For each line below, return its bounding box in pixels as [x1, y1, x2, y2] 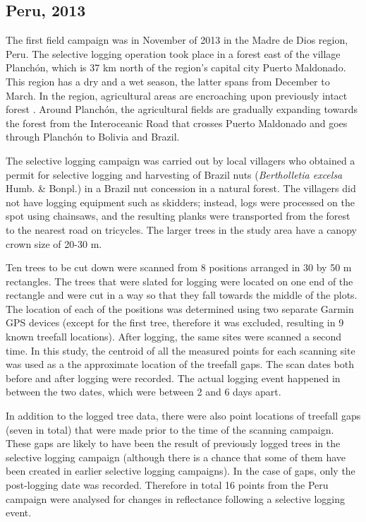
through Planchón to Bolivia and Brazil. [6, 129, 180, 144]
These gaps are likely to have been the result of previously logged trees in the [6, 436, 341, 451]
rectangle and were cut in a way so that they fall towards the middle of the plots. [6, 287, 358, 302]
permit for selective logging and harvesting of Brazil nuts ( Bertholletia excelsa [6, 167, 343, 182]
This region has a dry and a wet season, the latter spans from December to [6, 73, 330, 88]
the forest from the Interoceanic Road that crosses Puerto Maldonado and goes [6, 115, 348, 130]
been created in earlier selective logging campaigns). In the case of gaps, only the [6, 463, 355, 478]
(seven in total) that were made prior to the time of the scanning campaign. [6, 422, 334, 437]
